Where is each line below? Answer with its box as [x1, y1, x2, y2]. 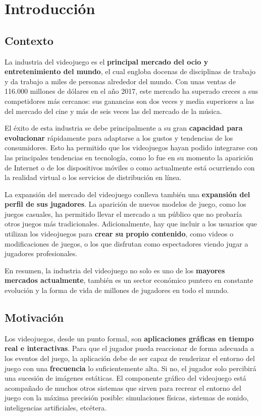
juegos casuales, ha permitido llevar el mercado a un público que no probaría [5, 208, 242, 219]
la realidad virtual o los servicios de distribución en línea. [5, 172, 182, 183]
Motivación [5, 310, 64, 325]
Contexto [5, 32, 54, 48]
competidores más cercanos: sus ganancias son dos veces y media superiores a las [5, 95, 254, 106]
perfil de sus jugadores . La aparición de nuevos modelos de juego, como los [5, 199, 246, 209]
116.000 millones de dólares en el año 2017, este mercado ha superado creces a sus [5, 86, 258, 96]
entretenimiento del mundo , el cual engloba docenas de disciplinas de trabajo [5, 66, 255, 77]
